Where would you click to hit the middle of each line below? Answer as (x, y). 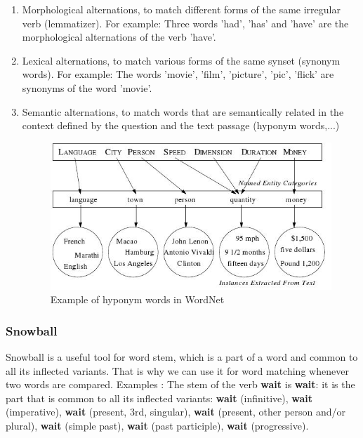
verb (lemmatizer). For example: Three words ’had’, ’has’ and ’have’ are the (185, 23)
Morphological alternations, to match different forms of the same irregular (181, 9)
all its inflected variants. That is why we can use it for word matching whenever (177, 370)
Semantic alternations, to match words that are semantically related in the (183, 111)
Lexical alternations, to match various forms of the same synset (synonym (181, 60)
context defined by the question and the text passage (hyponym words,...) (181, 125)
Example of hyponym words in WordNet (137, 299)
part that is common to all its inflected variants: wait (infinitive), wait (159, 398)
